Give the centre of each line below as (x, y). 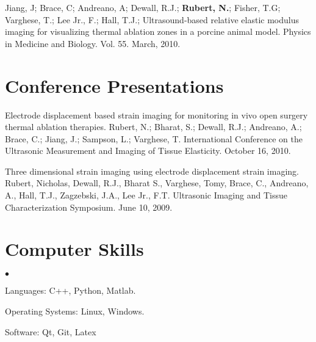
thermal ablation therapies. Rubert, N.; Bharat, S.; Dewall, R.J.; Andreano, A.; (153, 127)
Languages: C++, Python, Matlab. (70, 290)
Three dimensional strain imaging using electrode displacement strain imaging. (152, 171)
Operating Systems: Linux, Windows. (75, 311)
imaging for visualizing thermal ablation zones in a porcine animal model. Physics (158, 31)
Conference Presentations (114, 85)
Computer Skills (74, 249)
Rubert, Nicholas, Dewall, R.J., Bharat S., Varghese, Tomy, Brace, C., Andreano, (157, 183)
